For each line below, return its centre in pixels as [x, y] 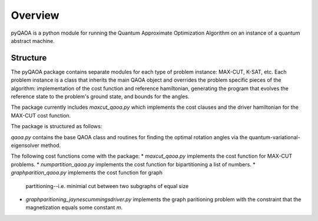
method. [51, 145]
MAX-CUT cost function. [41, 115]
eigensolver [25, 145]
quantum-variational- [274, 137]
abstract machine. [33, 41]
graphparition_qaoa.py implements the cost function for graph [87, 173]
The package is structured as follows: [57, 126]
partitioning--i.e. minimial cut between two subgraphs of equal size [107, 186]
